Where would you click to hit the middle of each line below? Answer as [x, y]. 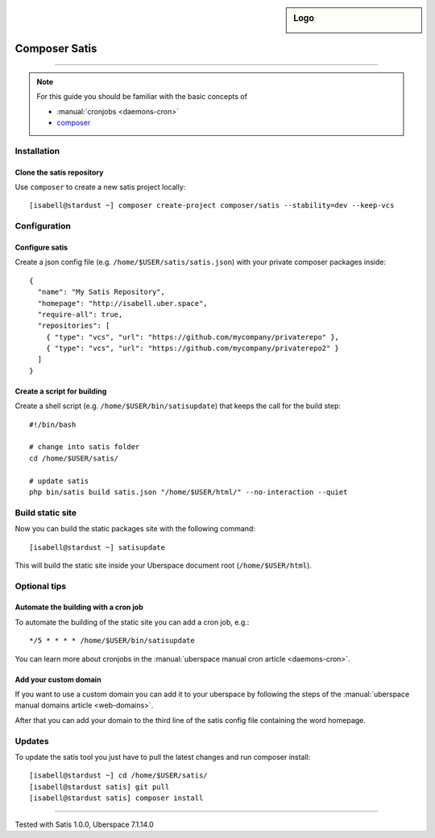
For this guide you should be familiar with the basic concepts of [142, 97]
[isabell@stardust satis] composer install [116, 798]
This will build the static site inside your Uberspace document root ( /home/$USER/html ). [163, 565]
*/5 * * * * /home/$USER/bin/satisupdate [112, 641]
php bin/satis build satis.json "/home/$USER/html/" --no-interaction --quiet [188, 492]
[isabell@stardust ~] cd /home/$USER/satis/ [119, 776]
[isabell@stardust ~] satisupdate [97, 547]
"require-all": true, [80, 314]
